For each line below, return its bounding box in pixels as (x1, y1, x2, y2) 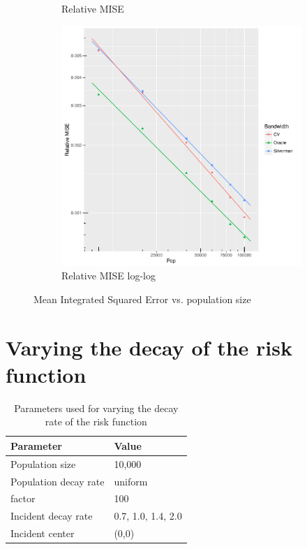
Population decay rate (10, 474, 105, 488)
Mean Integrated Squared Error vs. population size (33, 291, 251, 306)
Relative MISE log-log (61, 268, 156, 283)
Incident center (10, 526, 75, 541)
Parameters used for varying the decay (14, 400, 179, 415)
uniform (114, 474, 148, 488)
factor (10, 491, 36, 506)
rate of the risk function (45, 414, 147, 429)
